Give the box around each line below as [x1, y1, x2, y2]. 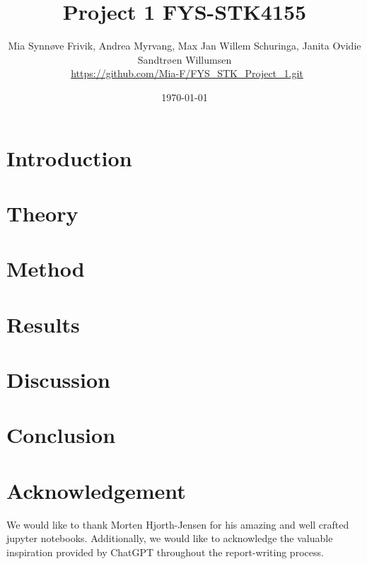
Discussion [6, 365, 110, 393]
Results [6, 309, 80, 338]
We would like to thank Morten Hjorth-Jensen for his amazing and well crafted [6, 517, 349, 531]
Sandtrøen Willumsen [137, 52, 232, 67]
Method [6, 254, 85, 283]
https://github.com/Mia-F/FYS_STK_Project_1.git [71, 66, 303, 81]
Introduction [6, 143, 132, 172]
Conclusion [6, 420, 116, 449]
